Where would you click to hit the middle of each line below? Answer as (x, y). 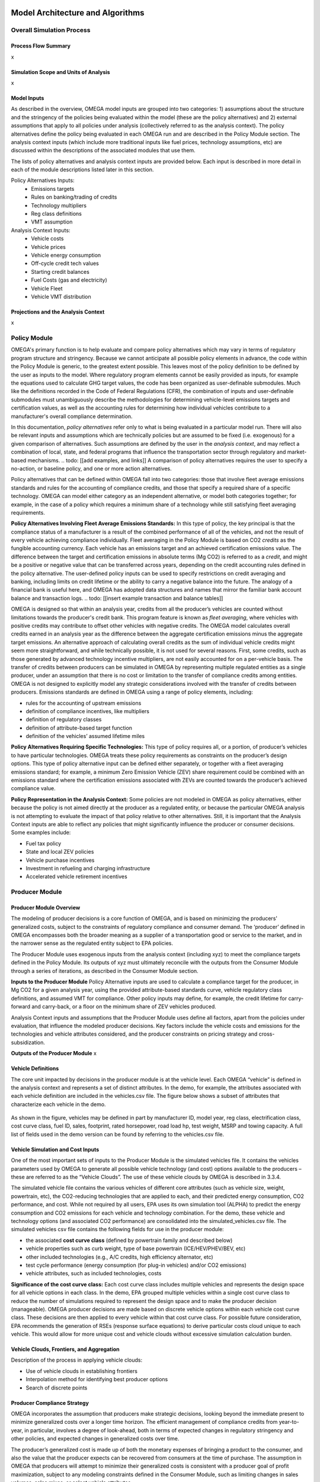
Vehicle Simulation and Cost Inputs (55, 1149)
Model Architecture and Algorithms (78, 13)
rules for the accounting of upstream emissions (84, 703)
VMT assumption (52, 222)
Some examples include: (41, 832)
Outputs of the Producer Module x (54, 1053)
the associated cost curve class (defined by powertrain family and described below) (129, 1240)
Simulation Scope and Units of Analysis (60, 72)
